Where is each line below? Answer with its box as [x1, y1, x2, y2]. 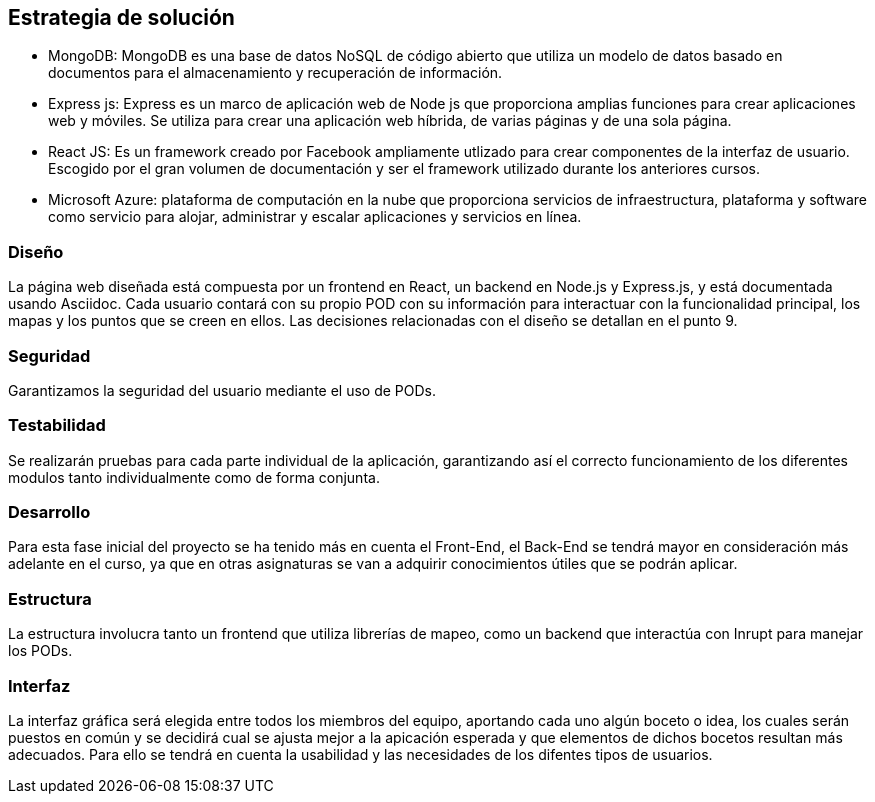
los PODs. [8, 642, 73, 660]
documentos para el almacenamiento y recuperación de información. [48, 64, 503, 82]
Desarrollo [8, 502, 91, 523]
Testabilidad [8, 415, 106, 436]
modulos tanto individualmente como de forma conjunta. [8, 468, 380, 486]
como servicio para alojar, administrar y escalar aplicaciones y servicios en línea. [48, 208, 582, 226]
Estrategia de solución [8, 5, 235, 30]
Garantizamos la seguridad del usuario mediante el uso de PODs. [8, 381, 437, 399]
